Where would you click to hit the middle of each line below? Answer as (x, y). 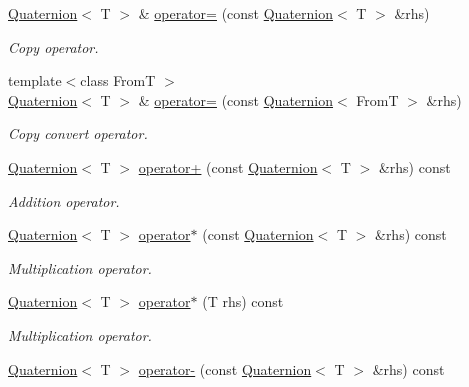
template (35, 80)
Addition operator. (64, 200)
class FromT (118, 80)
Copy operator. (53, 46)
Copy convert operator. (78, 133)
